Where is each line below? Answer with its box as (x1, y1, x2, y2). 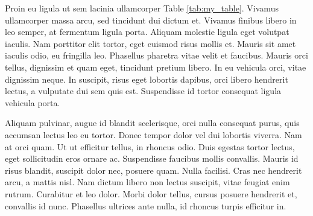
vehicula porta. (5, 96, 60, 109)
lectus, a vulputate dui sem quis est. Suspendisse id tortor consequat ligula (5, 84, 282, 97)
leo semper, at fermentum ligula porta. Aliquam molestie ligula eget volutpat (5, 25, 289, 38)
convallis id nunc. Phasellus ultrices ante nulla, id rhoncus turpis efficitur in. (5, 199, 286, 212)
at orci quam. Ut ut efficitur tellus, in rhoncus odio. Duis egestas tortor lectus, (5, 140, 295, 153)
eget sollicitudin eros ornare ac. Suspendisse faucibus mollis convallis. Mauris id (5, 152, 299, 165)
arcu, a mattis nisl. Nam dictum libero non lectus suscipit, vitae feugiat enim (5, 176, 290, 188)
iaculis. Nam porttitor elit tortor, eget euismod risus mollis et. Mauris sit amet (5, 37, 296, 49)
